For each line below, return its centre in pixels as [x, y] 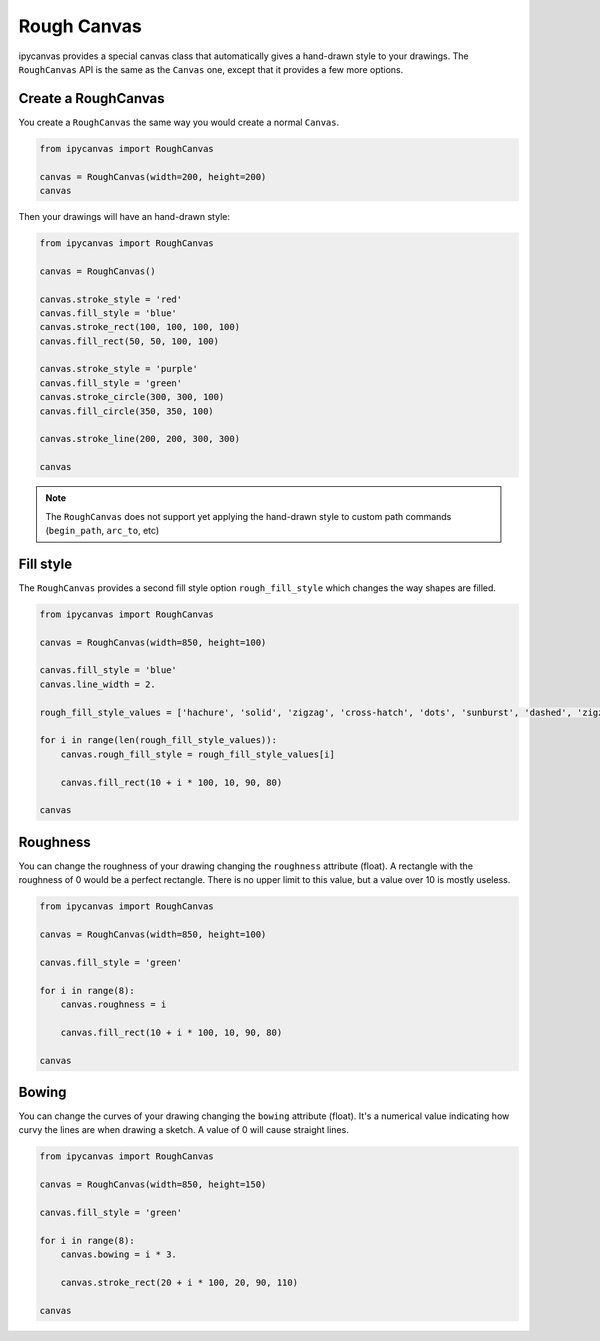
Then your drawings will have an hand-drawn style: [124, 216]
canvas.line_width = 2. [98, 684]
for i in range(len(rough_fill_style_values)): [158, 740]
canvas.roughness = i [113, 1004]
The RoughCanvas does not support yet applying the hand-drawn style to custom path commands [248, 516]
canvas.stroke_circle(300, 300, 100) [132, 397]
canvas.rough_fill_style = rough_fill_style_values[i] [197, 754]
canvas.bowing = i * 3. [118, 1254]
